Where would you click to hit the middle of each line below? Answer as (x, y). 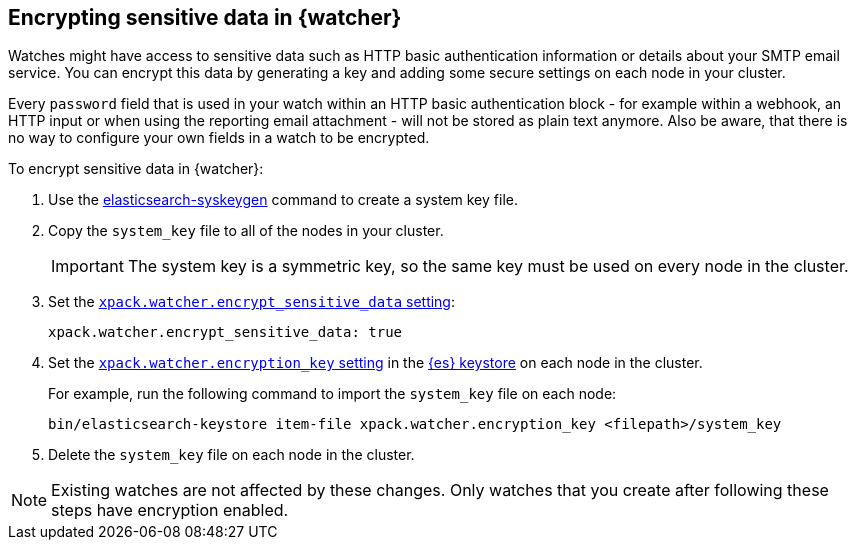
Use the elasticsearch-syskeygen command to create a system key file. (283, 200)
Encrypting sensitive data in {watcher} (205, 17)
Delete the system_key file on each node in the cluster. (231, 455)
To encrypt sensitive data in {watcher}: (136, 169)
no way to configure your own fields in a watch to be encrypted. (219, 138)
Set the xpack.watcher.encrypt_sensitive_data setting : (252, 302)
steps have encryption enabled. (170, 510)
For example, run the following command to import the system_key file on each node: (332, 394)
